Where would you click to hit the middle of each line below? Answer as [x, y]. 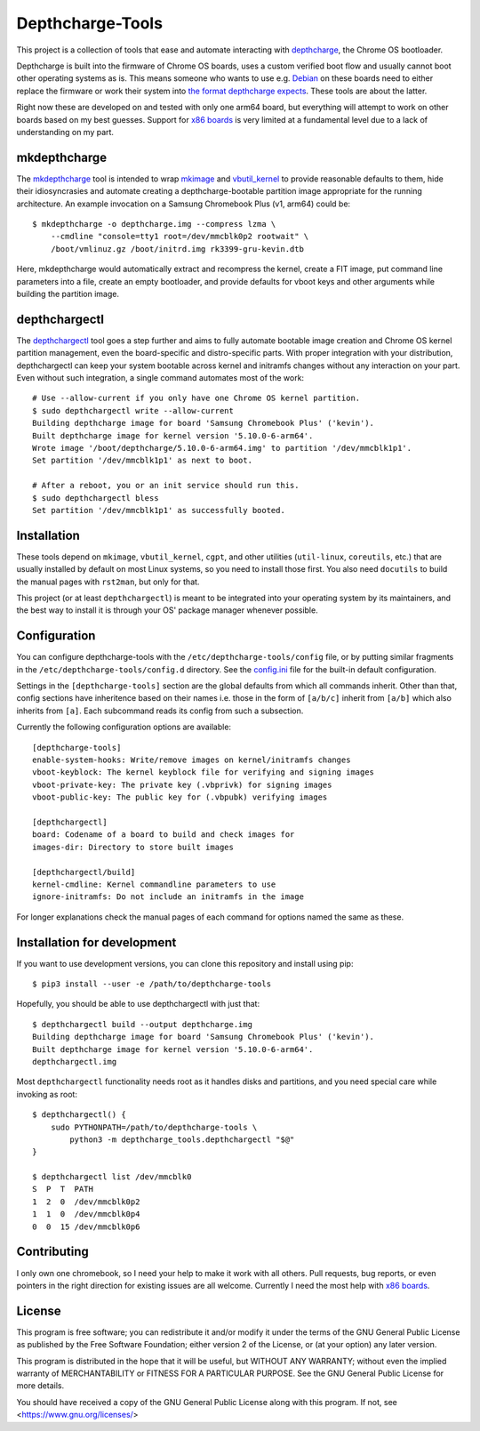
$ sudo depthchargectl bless [96, 498]
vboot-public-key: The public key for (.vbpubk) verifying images [180, 797]
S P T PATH [63, 1189]
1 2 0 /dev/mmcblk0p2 [86, 1202]
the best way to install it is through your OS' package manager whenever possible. [168, 610]
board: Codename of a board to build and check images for [164, 835]
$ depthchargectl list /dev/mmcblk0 [112, 1177]
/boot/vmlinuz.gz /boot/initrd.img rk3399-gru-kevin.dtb [177, 249]
